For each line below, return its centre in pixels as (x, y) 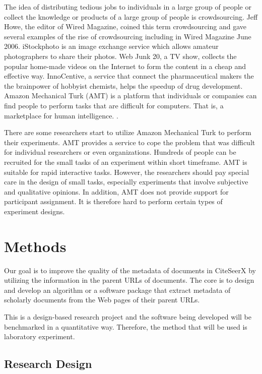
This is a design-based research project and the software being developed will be (128, 316)
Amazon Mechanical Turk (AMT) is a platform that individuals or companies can (130, 96)
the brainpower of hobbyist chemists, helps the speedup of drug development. (123, 85)
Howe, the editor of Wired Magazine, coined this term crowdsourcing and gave (125, 26)
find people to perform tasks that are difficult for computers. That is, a (114, 105)
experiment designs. (35, 211)
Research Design (48, 364)
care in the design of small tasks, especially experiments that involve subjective (126, 182)
